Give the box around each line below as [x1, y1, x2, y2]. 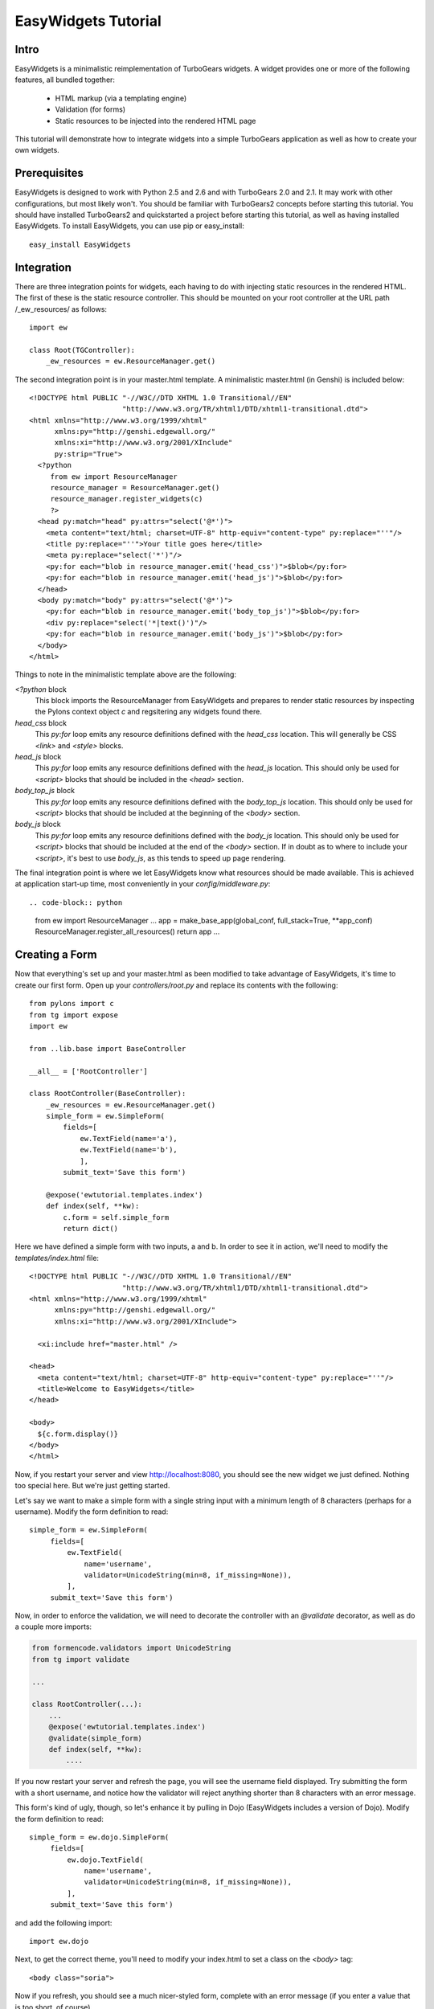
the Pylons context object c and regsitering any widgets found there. [35, 707, 263, 717]
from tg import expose [29, 1010, 119, 1020]
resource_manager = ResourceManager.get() [50, 483, 220, 493]
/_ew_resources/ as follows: [14, 304, 108, 313]
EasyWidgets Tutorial [14, 12, 162, 30]
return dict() [63, 1224, 119, 1233]
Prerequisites [14, 166, 84, 180]
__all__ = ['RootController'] [29, 1066, 149, 1076]
